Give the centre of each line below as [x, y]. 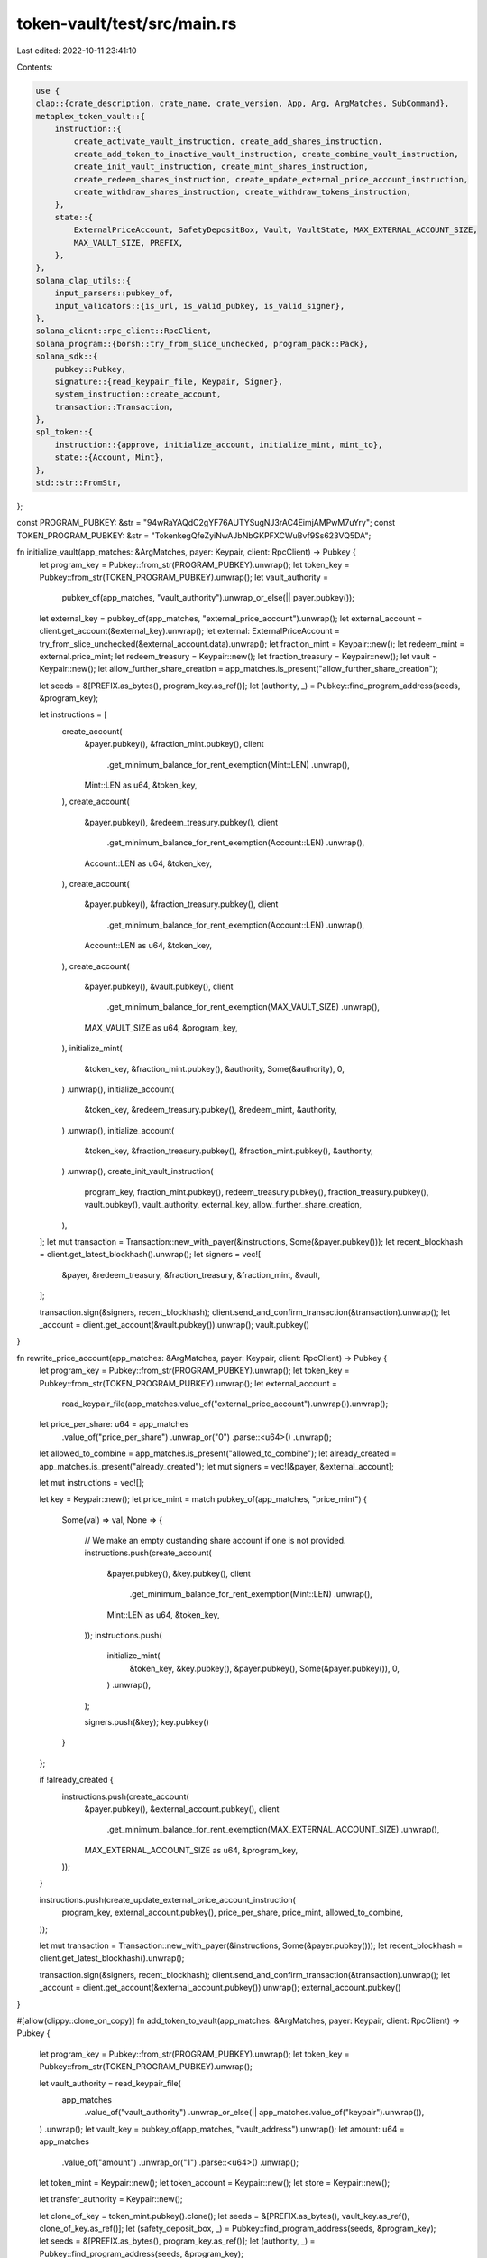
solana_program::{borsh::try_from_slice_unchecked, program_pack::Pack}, [202, 344]
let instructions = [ [73, 714]
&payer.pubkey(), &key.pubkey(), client [179, 1573]
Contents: [35, 67]
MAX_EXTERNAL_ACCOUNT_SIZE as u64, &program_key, [191, 1850]
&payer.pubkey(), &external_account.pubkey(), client [182, 1809]
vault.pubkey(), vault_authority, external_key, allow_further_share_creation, [223, 1205]
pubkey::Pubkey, [90, 369]
